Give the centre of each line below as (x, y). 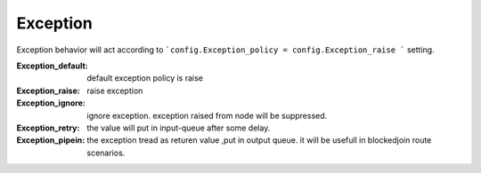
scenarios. (106, 153)
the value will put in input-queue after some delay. (179, 128)
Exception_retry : (48, 128)
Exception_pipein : (51, 140)
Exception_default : (52, 66)
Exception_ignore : (51, 103)
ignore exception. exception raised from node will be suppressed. (207, 115)
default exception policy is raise (145, 78)
